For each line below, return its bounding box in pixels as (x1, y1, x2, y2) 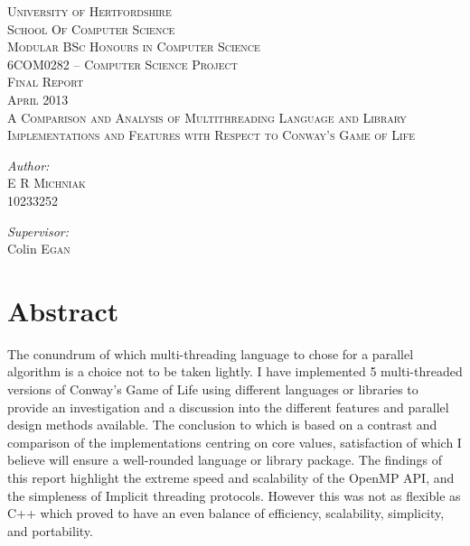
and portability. (7, 521, 93, 540)
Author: (7, 155, 50, 174)
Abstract (7, 292, 119, 329)
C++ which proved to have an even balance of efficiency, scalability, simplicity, (7, 504, 445, 523)
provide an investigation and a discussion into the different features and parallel (7, 397, 449, 416)
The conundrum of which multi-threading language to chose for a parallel (7, 344, 414, 363)
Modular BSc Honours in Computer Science (7, 37, 260, 56)
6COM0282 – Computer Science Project (7, 54, 238, 73)
